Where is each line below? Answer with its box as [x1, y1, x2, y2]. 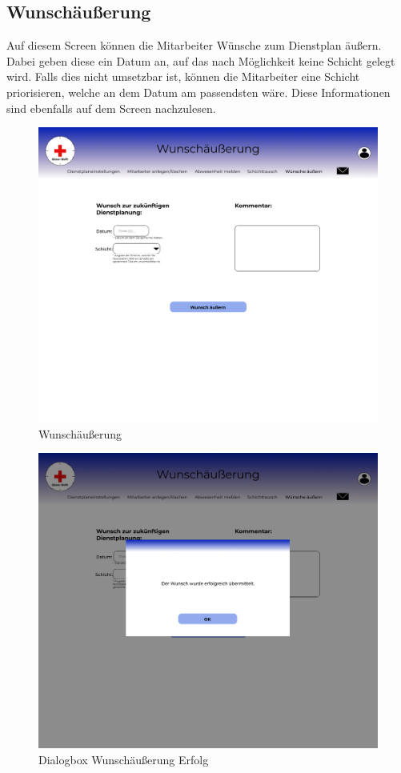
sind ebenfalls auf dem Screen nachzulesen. [6, 99, 216, 116]
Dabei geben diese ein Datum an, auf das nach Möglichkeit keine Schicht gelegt [6, 52, 395, 69]
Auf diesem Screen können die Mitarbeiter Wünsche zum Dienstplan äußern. [6, 37, 382, 54]
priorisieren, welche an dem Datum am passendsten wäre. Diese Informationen [6, 83, 391, 100]
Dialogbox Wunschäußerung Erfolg [38, 751, 209, 767]
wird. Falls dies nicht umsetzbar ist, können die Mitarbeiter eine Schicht [6, 68, 360, 85]
